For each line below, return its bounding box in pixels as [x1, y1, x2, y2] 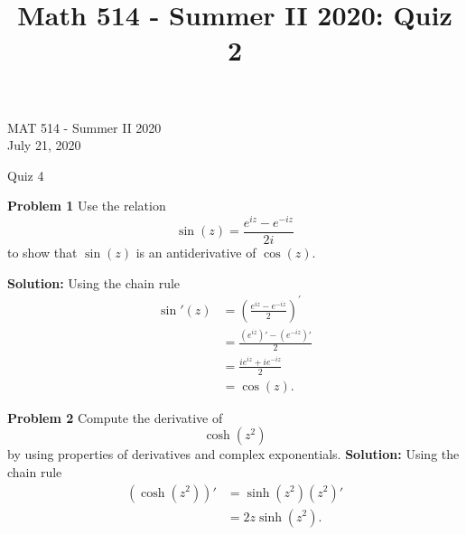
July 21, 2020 [7, 136, 81, 155]
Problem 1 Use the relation [7, 196, 166, 215]
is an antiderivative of [135, 243, 256, 262]
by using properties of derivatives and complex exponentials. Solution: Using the [7, 445, 460, 464]
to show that [7, 243, 78, 262]
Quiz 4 [7, 165, 44, 184]
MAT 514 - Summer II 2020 [7, 117, 162, 136]
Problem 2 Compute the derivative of [7, 408, 223, 427]
